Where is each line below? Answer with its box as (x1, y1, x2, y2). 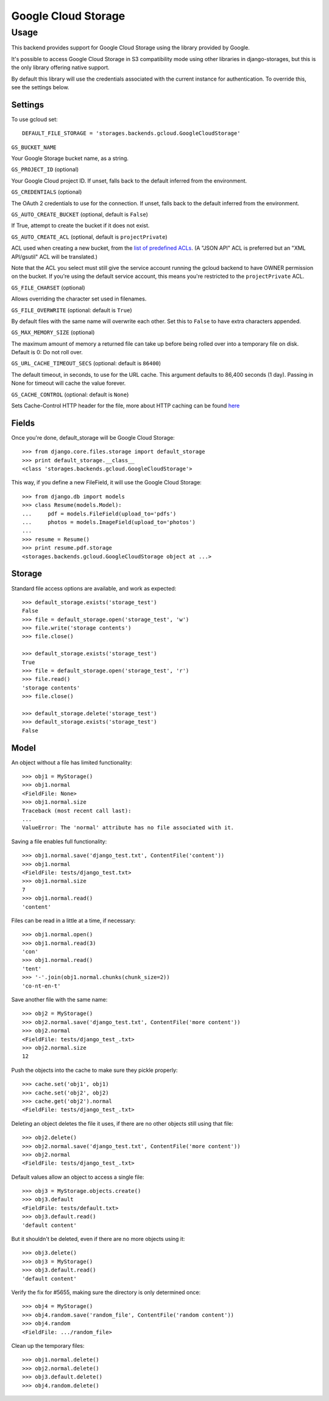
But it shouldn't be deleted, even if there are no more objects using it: (11, 1235, 185, 1243)
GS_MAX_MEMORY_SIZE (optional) (11, 329, 95, 336)
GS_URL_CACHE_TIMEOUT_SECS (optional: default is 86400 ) (11, 360, 161, 367)
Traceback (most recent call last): (22, 807, 132, 814)
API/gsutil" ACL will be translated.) (11, 253, 97, 260)
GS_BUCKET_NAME (11, 144, 57, 151)
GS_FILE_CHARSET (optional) (11, 284, 85, 291)
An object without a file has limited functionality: (11, 759, 132, 766)
